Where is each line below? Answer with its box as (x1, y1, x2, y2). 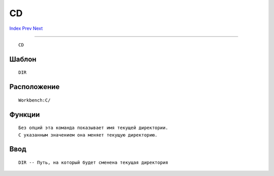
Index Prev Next (9, 25, 43, 31)
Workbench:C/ (18, 97, 51, 103)
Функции (9, 110, 40, 119)
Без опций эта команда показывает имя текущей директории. (18, 125, 168, 131)
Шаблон (9, 55, 37, 63)
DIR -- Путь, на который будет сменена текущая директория (18, 159, 168, 165)
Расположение (9, 82, 60, 91)
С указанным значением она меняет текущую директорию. (18, 132, 158, 138)
